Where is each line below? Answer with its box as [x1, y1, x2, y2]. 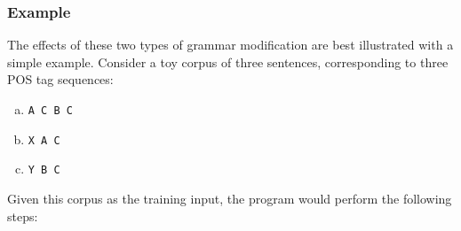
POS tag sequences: [7, 70, 114, 89]
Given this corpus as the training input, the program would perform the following [7, 189, 452, 207]
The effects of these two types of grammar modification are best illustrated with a [7, 35, 454, 54]
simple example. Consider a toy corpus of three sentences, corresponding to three [7, 52, 449, 71]
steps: [7, 206, 38, 225]
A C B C [28, 104, 73, 117]
